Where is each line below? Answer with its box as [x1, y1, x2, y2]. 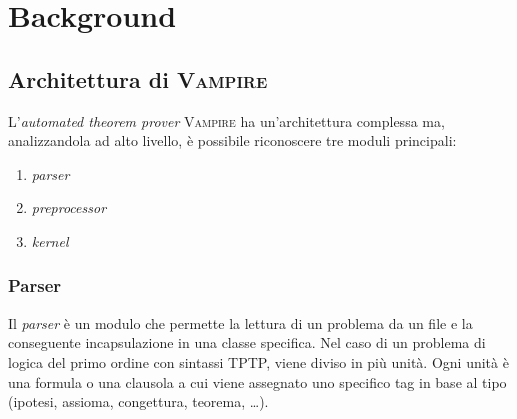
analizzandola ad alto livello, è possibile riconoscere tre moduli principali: [8, 130, 457, 151]
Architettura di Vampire [8, 63, 268, 94]
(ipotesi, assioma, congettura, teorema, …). [8, 391, 269, 412]
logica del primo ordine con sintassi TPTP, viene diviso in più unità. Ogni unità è [8, 351, 509, 372]
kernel [31, 230, 69, 251]
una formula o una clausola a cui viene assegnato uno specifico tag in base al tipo [8, 371, 507, 392]
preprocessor [31, 197, 107, 218]
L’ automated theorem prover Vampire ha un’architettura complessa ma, [8, 110, 445, 131]
